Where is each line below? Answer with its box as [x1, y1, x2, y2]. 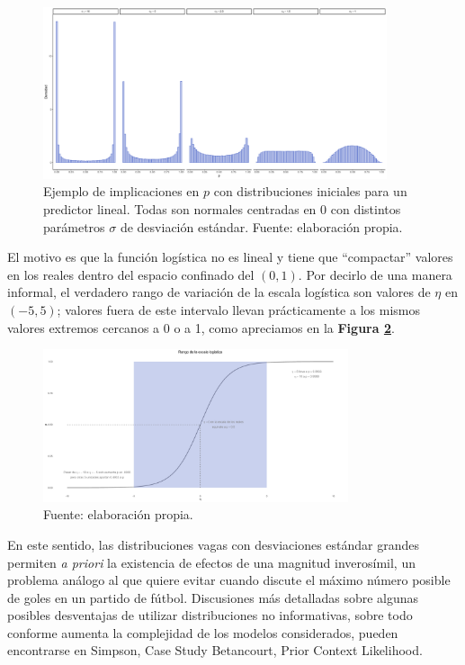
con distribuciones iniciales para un [213, 182, 407, 201]
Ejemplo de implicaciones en [43, 182, 200, 201]
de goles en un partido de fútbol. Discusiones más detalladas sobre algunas [7, 588, 419, 607]
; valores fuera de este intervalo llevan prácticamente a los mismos [57, 300, 420, 319]
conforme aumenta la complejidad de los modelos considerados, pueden [7, 623, 398, 642]
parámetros [43, 217, 105, 236]
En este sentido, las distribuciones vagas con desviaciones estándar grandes [7, 535, 419, 553]
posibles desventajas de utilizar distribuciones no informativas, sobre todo [7, 606, 413, 625]
